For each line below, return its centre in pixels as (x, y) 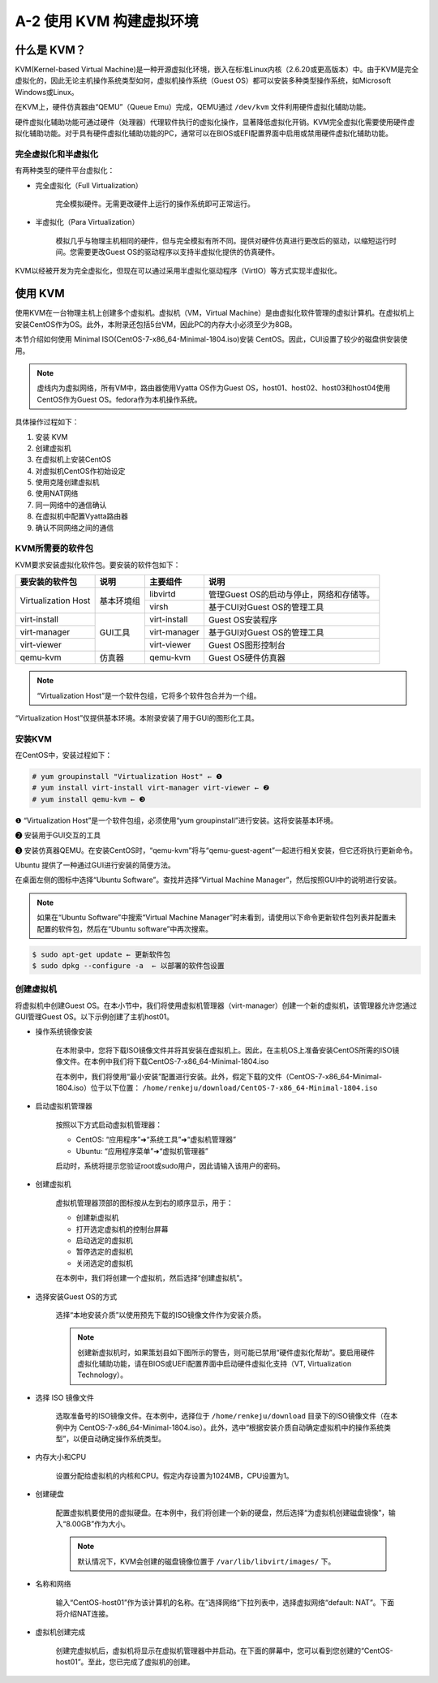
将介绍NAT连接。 (84, 1613)
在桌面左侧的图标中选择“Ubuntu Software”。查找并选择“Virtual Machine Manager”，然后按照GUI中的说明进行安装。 (208, 880)
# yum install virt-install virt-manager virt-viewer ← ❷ (151, 788)
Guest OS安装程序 (243, 620)
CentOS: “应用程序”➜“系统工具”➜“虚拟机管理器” (156, 1139)
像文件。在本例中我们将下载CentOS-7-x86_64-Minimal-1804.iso (162, 1061)
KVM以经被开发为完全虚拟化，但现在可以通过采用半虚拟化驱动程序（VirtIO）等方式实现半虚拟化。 (178, 270)
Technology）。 (103, 1375)
